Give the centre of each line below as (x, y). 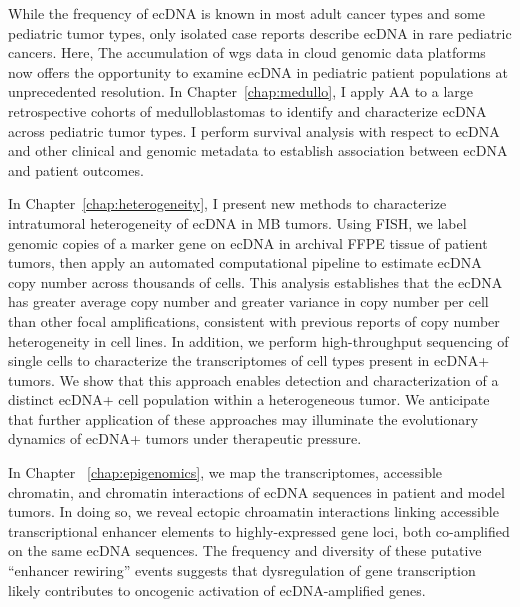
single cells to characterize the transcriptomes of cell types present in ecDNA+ (249, 360)
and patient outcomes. (76, 169)
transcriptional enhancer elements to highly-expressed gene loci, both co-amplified (259, 530)
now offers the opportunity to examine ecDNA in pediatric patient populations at (258, 71)
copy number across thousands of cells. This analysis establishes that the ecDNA (255, 281)
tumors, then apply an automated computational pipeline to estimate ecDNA (245, 262)
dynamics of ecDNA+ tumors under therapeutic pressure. (185, 438)
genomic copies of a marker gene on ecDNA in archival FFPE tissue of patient (248, 242)
